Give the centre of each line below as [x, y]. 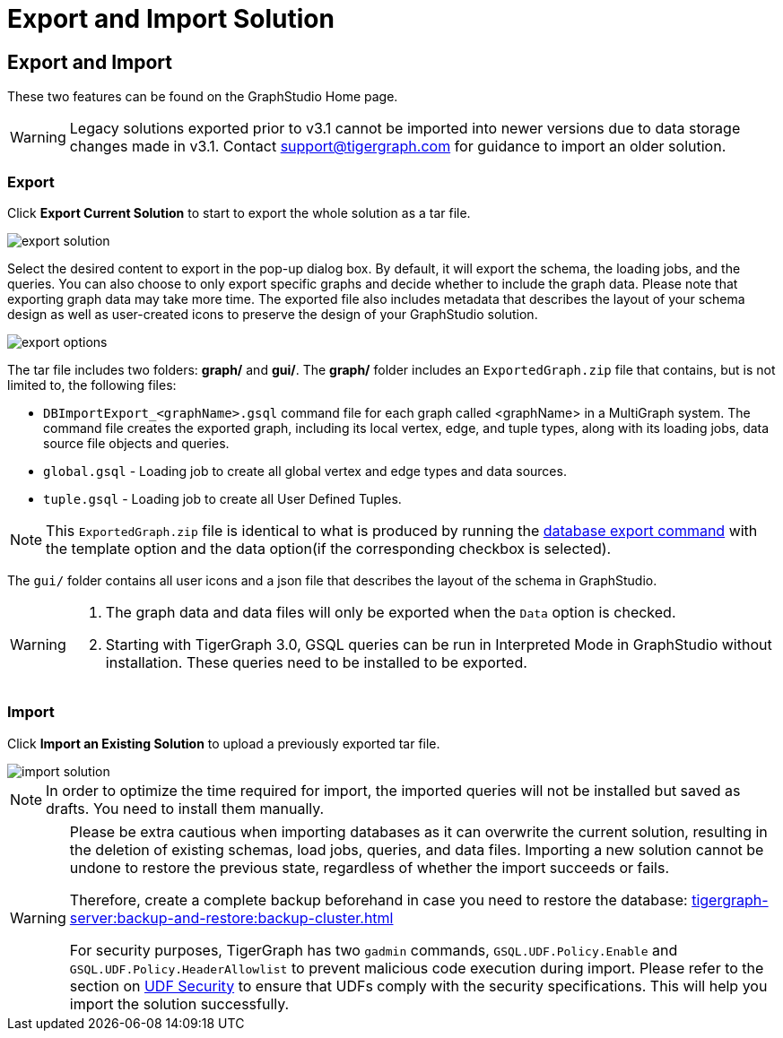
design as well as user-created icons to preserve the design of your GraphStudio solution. [273, 314]
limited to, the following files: [92, 385]
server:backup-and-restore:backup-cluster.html [231, 917]
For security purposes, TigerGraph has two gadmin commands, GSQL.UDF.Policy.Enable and [374, 950]
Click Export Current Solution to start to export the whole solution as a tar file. [239, 212]
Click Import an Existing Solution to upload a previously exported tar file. [224, 743]
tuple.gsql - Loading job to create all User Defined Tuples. [222, 498]
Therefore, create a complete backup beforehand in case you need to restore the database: [378, 900]
